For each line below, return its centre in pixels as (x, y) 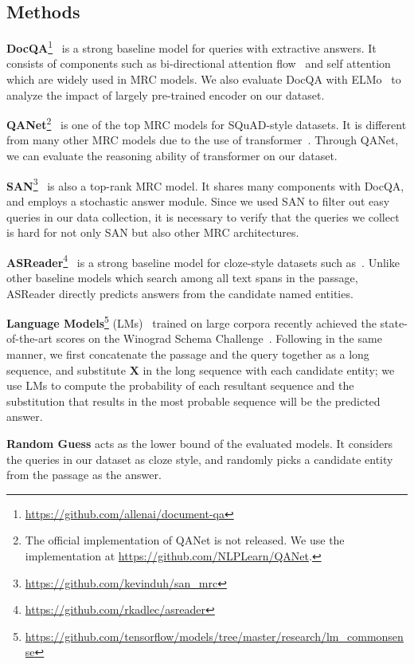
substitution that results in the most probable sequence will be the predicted (193, 401)
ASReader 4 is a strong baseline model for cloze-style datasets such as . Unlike (203, 261)
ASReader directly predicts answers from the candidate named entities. (180, 293)
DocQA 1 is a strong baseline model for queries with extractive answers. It (191, 47)
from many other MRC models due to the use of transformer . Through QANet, (203, 140)
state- (394, 322)
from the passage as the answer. (84, 475)
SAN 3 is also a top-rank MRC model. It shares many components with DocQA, (205, 184)
